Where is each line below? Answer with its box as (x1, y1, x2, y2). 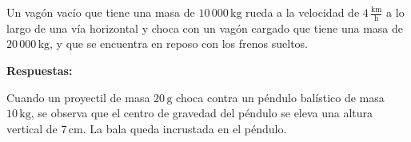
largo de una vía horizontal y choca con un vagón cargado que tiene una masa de (6, 19, 404, 36)
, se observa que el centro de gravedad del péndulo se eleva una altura (30, 105, 373, 121)
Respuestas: (6, 62, 73, 79)
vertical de (6, 120, 58, 136)
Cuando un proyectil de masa (6, 89, 150, 105)
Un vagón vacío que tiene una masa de (6, 4, 195, 20)
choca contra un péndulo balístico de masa (176, 89, 385, 105)
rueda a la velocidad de (245, 4, 360, 20)
